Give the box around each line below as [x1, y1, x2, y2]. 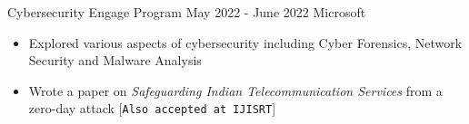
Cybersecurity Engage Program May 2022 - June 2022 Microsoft [7, 3, 366, 21]
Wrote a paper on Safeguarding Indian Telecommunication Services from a [28, 81, 443, 100]
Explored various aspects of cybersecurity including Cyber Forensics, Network [28, 33, 463, 52]
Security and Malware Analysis [28, 51, 202, 70]
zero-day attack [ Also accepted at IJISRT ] [28, 99, 276, 118]
